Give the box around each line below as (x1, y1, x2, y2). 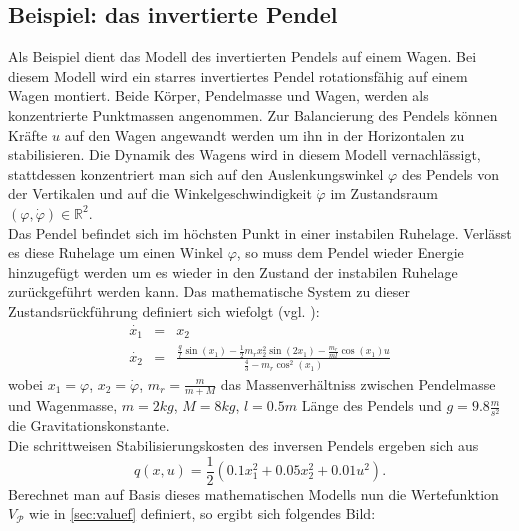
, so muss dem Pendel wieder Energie (236, 242, 464, 263)
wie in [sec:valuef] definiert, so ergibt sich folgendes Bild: (29, 503, 376, 524)
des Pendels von (401, 163, 500, 184)
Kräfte (8, 124, 48, 145)
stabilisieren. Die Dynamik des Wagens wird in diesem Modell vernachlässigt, (8, 144, 481, 165)
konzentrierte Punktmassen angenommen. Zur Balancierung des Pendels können (8, 104, 498, 125)
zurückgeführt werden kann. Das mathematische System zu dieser (8, 281, 410, 302)
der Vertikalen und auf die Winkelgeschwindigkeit (8, 183, 312, 204)
